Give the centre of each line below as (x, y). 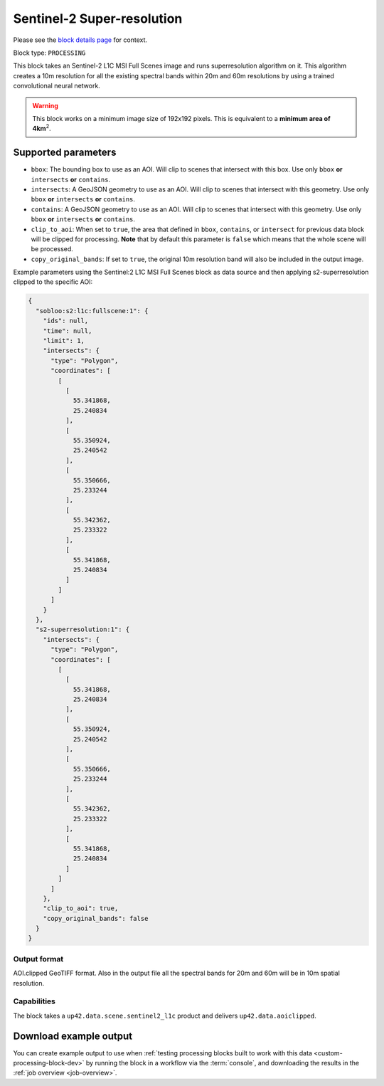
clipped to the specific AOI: (53, 282)
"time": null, (68, 331)
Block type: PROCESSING (49, 53)
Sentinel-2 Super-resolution (98, 19)
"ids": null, (66, 321)
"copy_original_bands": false (96, 918)
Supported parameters (65, 153)
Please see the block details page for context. (80, 40)
